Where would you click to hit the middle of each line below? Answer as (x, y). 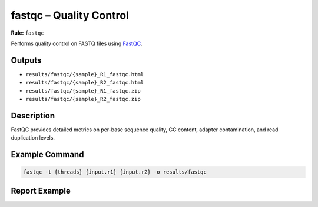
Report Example (41, 191)
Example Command (47, 155)
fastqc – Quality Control (70, 15)
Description (33, 115)
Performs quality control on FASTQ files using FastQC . (77, 43)
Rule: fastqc (27, 33)
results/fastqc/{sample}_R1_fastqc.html (85, 74)
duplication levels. (33, 138)
